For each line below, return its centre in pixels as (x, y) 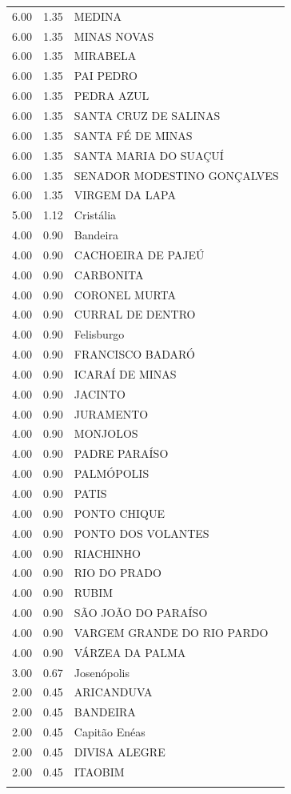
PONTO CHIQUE (119, 513)
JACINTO (100, 393)
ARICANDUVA (113, 692)
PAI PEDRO (106, 76)
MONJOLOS (106, 433)
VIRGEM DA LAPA (125, 195)
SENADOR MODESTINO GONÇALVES (176, 175)
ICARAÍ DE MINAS (125, 373)
